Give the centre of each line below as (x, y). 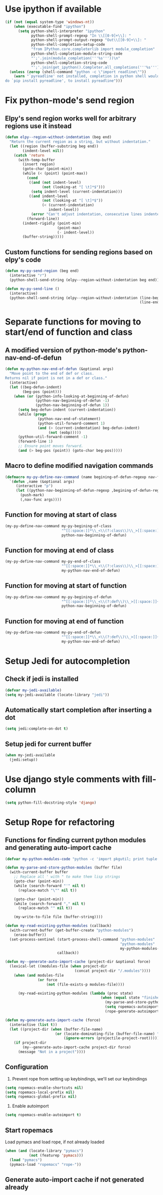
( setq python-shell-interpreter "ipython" (61, 31)
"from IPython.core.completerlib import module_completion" (93, 49)
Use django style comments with (73, 779)
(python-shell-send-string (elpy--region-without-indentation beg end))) (85, 280)
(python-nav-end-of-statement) (69, 419)
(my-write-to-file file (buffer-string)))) (58, 917)
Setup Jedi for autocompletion (68, 661)
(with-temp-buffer (36, 160)
